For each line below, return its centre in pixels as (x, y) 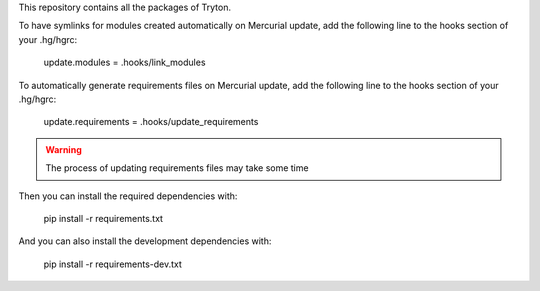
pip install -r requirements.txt (103, 218)
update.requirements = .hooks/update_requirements (151, 122)
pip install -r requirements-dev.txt (112, 264)
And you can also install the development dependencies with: (145, 241)
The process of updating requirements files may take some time (177, 168)
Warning (63, 149)
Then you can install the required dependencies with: (128, 196)
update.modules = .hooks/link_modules (124, 62)
